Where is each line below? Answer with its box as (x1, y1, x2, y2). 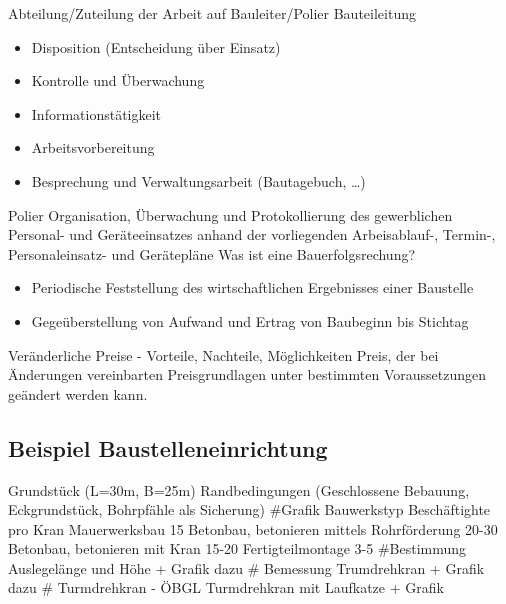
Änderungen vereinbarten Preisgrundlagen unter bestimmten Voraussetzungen (8, 364, 486, 385)
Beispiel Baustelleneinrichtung (8, 432, 328, 463)
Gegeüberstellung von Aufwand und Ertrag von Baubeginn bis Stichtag (31, 310, 469, 331)
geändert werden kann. (8, 383, 148, 404)
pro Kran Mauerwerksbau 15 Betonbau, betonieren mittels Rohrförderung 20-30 (8, 518, 498, 539)
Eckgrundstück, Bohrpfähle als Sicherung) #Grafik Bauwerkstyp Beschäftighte (8, 499, 491, 520)
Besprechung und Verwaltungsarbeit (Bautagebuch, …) (31, 170, 366, 191)
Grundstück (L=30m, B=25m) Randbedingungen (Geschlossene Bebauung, (8, 479, 470, 500)
